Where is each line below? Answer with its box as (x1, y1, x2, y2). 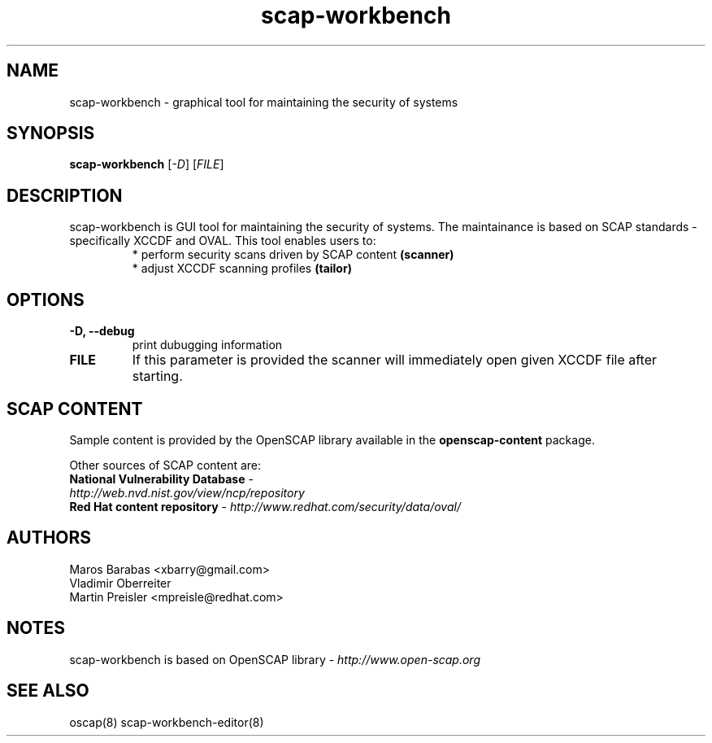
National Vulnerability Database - (69, 471, 254, 486)
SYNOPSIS (7, 123, 95, 144)
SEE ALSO (7, 680, 89, 701)
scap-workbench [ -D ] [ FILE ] (69, 157, 224, 172)
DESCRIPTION (7, 185, 123, 206)
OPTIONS (7, 289, 85, 310)
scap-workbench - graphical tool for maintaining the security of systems (69, 94, 458, 109)
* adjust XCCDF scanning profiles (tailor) (132, 261, 352, 276)
